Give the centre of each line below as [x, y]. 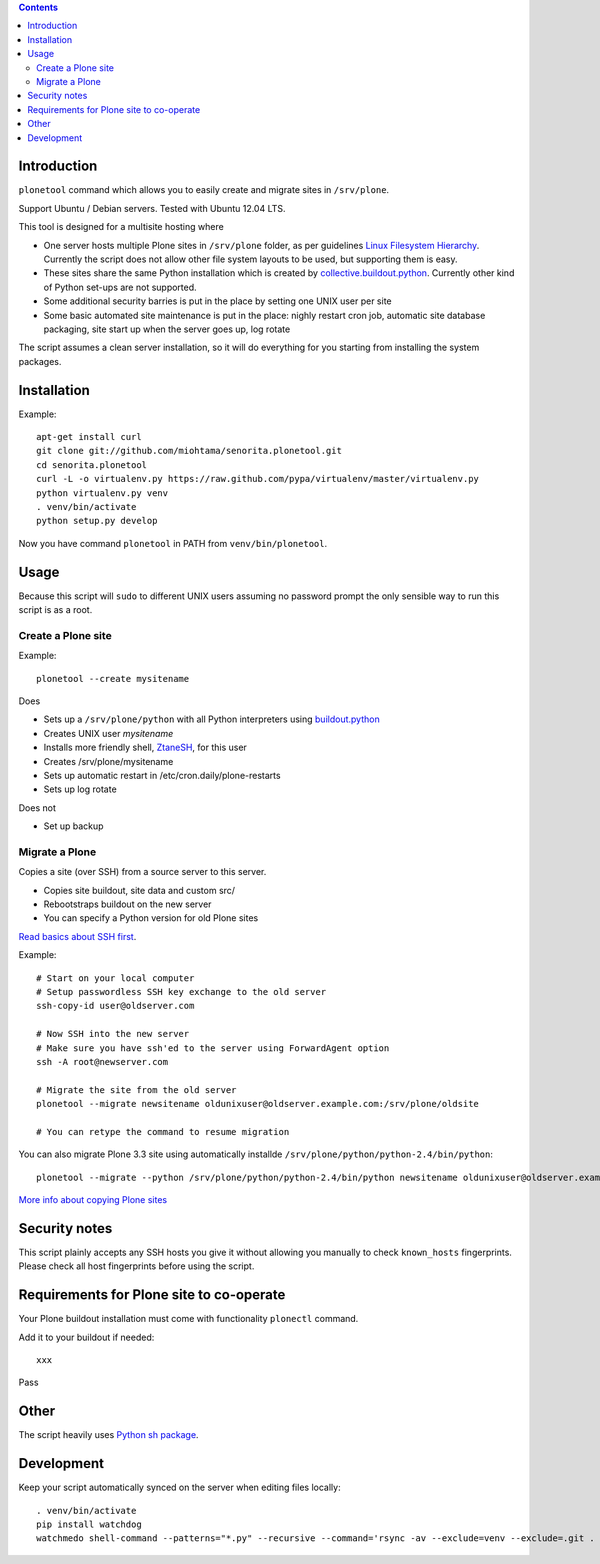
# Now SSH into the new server [113, 1034]
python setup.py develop [97, 521]
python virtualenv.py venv [102, 493]
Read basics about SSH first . [77, 936]
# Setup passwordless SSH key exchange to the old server [181, 991]
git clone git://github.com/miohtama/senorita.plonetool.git [189, 451]
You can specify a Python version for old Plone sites [151, 918]
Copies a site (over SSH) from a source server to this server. [142, 872]
